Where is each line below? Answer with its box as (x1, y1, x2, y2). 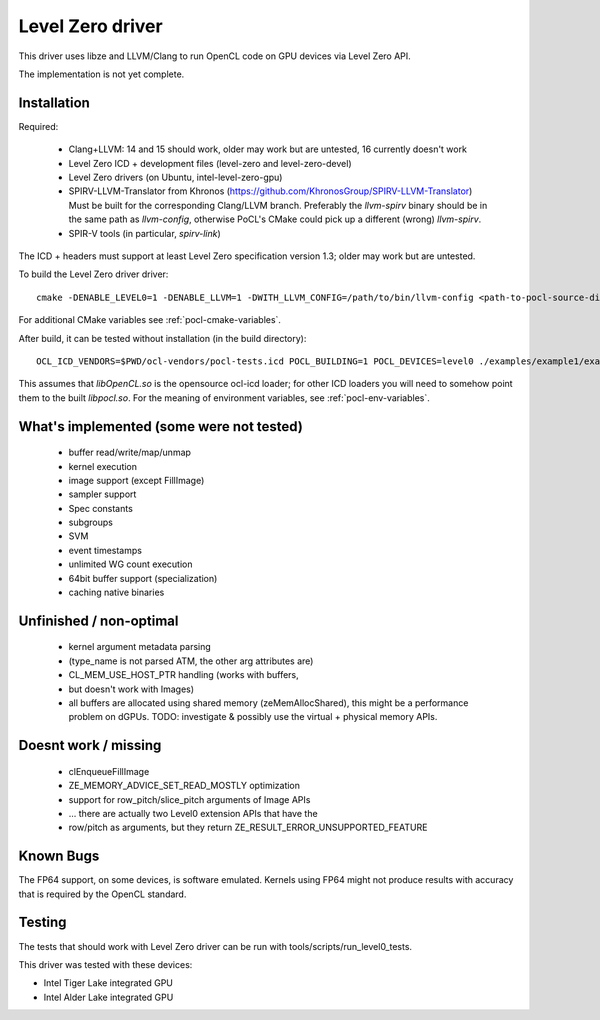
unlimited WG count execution (68, 558, 193, 570)
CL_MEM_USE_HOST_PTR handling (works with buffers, (68, 669, 299, 681)
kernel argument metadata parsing (68, 641, 212, 653)
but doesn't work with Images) (68, 683, 195, 695)
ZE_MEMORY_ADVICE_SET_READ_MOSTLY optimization (68, 780, 300, 792)
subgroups (68, 516, 114, 529)
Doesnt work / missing (18, 737, 162, 754)
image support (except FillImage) (68, 474, 205, 486)
